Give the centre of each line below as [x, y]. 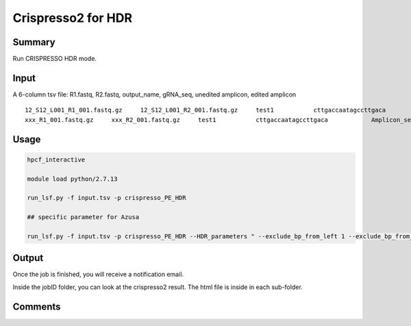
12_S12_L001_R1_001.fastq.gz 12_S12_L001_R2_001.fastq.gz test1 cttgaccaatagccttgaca [206, 110]
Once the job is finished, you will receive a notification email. [98, 275]
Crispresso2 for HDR [73, 18]
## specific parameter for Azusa [83, 217]
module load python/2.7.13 [72, 179]
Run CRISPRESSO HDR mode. [55, 59]
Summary [34, 42]
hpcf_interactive [56, 160]
